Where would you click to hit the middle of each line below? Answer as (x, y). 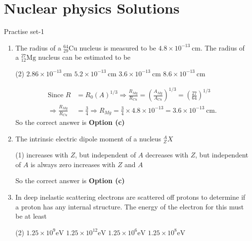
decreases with (167, 155)
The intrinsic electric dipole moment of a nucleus (88, 138)
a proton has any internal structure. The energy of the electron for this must (129, 206)
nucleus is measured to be (118, 47)
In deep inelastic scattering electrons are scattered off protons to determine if (130, 197)
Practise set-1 (24, 31)
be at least (31, 216)
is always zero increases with (73, 164)
